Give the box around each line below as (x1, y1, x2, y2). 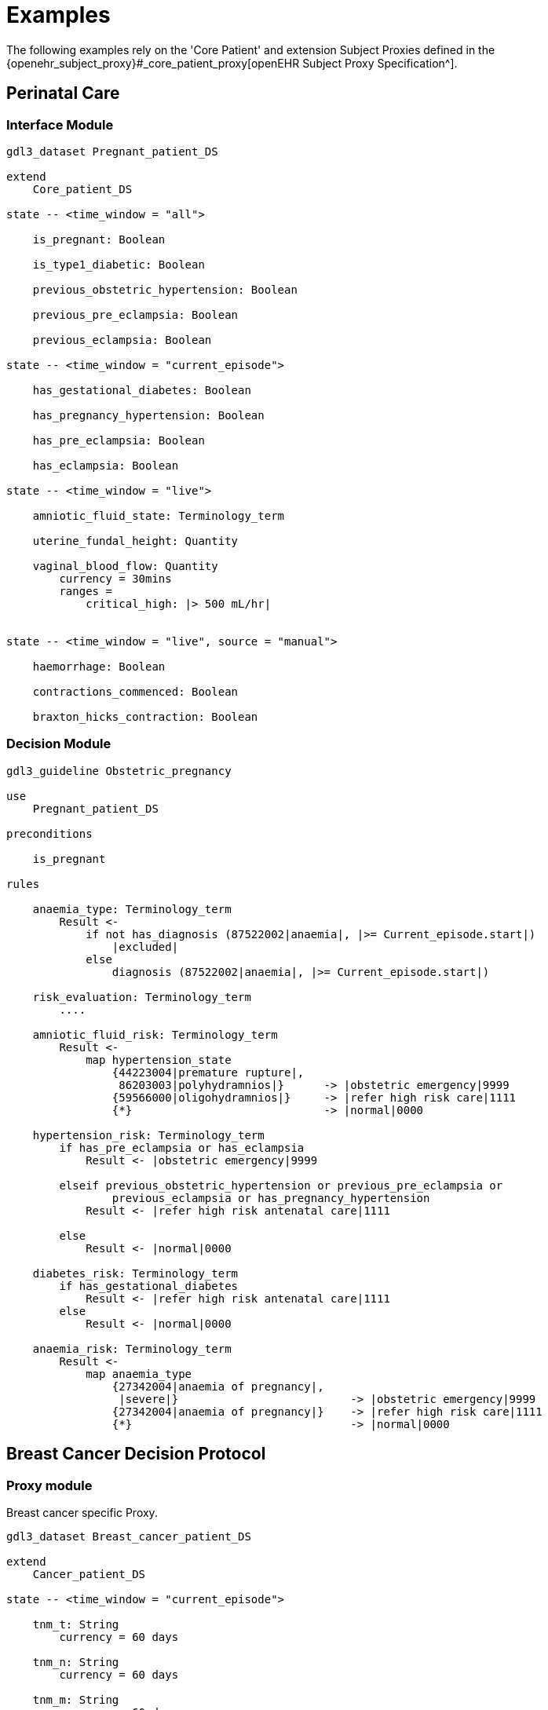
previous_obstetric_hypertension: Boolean (32, 283, 298, 296)
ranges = (59, 584, 112, 597)
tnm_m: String (32, 1693, 119, 1706)
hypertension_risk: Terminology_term (32, 1128, 265, 1142)
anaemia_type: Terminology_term (32, 902, 232, 915)
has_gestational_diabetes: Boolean (32, 383, 251, 396)
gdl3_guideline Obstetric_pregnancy (6, 764, 232, 777)
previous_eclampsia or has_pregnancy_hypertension (111, 1191, 430, 1204)
